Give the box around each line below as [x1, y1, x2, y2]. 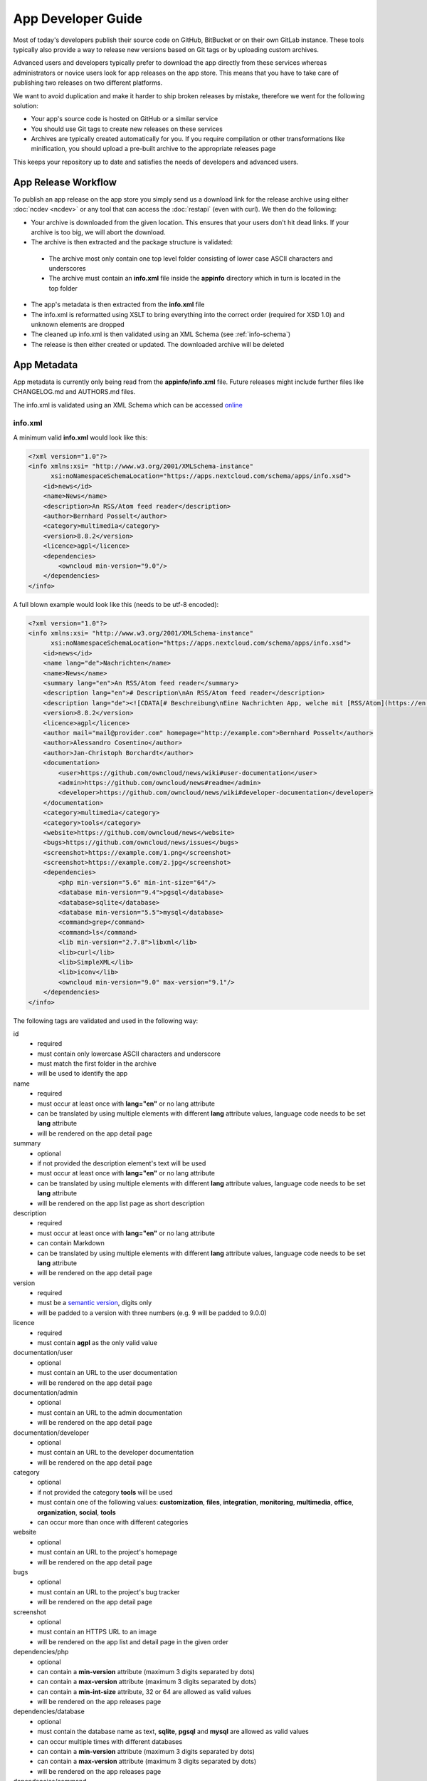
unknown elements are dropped [31, 321, 125, 329]
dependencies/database [13, 1707, 85, 1716]
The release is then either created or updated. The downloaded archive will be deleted [31, 340, 285, 348]
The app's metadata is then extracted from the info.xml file [31, 300, 205, 309]
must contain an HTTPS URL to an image [37, 1628, 157, 1636]
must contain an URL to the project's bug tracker [37, 1587, 180, 1596]
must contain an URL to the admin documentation [37, 1408, 183, 1417]
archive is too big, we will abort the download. [31, 228, 167, 237]
